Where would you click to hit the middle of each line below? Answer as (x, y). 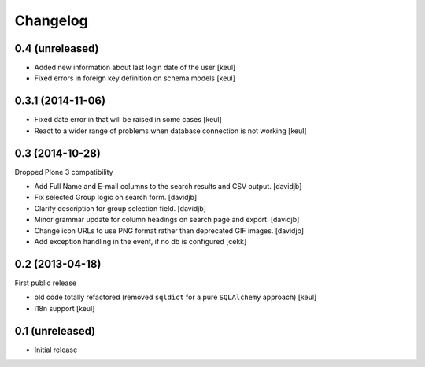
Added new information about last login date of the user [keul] (135, 68)
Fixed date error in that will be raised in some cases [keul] (128, 120)
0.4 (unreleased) (57, 48)
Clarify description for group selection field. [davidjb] (120, 208)
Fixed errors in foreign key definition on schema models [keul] (135, 78)
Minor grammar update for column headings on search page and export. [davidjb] (167, 220)
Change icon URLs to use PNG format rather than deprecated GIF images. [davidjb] (169, 230)
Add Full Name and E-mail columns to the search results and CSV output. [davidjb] (168, 187)
